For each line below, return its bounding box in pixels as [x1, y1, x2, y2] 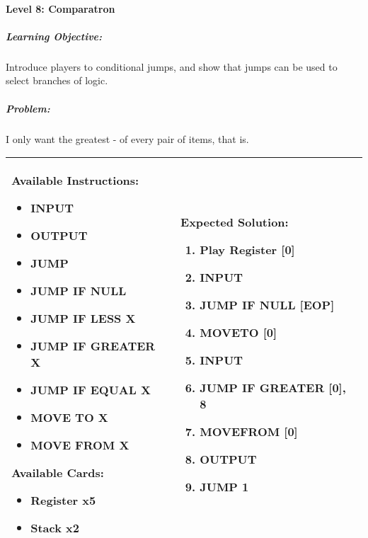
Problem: [6, 101, 50, 115]
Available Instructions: [11, 172, 139, 189]
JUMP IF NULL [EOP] [200, 296, 335, 313]
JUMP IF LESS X [30, 310, 136, 327]
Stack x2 [30, 520, 79, 537]
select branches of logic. [6, 73, 108, 88]
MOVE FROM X [30, 437, 130, 454]
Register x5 [30, 492, 96, 509]
